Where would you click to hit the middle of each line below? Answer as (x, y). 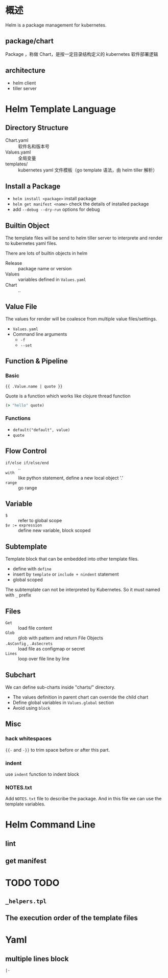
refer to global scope (40, 521)
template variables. (26, 804)
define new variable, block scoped (54, 530)
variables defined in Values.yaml (52, 280)
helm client (24, 83)
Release (14, 263)
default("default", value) (41, 430)
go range (28, 487)
